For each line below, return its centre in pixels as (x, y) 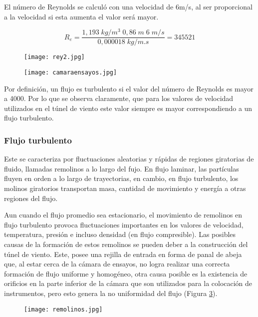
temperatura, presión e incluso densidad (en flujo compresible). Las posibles (120, 234)
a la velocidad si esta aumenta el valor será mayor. (81, 16)
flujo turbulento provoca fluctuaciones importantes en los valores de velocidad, (124, 224)
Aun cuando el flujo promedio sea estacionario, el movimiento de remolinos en (123, 215)
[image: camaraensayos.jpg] (71, 72)
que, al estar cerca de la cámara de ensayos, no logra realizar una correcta (117, 264)
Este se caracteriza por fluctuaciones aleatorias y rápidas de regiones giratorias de (129, 159)
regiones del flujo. (31, 198)
